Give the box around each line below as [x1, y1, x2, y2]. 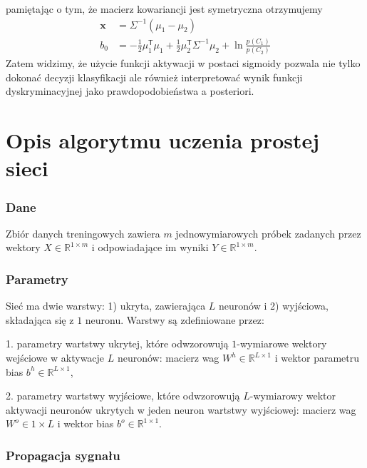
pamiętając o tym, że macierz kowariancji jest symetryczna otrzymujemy [6, 1, 323, 16]
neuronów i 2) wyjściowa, [219, 298, 329, 313]
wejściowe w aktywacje [6, 350, 105, 365]
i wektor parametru [274, 350, 360, 365]
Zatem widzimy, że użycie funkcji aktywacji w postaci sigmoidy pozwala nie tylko [6, 56, 361, 71]
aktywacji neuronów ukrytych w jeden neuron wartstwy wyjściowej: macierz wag [6, 402, 356, 417]
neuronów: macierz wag [117, 350, 219, 365]
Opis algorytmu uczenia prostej [6, 126, 320, 155]
